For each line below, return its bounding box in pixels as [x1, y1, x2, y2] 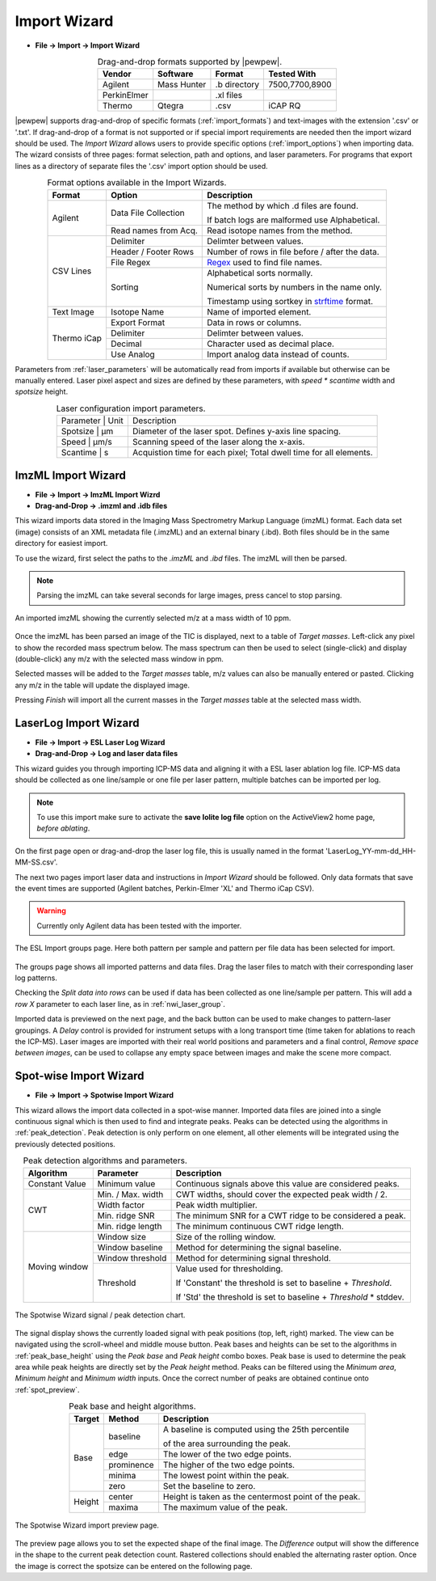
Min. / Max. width [97, 1189, 164, 1200]
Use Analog [110, 349, 155, 360]
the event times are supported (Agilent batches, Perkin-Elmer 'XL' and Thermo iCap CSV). [15, 883, 315, 893]
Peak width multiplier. [175, 1199, 258, 1211]
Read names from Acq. [110, 225, 198, 236]
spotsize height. [15, 387, 69, 396]
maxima [108, 1501, 139, 1512]
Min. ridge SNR [97, 1210, 155, 1221]
